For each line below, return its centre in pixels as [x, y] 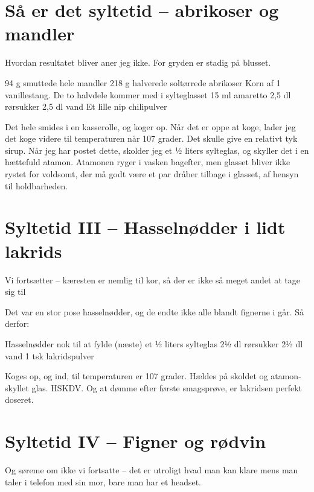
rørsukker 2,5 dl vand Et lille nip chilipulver [86, 106]
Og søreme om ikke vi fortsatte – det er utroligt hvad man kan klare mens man [152, 470]
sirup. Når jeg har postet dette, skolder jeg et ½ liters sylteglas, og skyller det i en [157, 150]
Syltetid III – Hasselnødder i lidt [145, 227]
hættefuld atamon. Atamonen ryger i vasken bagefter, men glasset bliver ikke [148, 162]
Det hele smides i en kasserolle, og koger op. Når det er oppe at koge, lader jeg [150, 126]
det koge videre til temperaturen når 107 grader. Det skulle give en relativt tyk [151, 138]
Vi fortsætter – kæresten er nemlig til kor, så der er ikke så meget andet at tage [152, 279]
